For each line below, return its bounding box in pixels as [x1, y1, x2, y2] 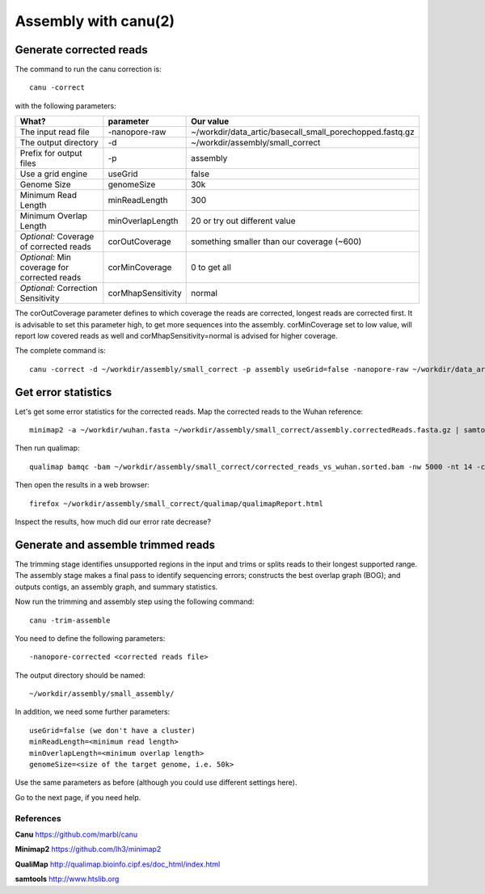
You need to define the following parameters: [15, 633, 166, 643]
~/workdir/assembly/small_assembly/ [29, 689, 175, 698]
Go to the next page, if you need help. [15, 792, 141, 802]
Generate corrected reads [15, 43, 149, 57]
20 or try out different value [190, 215, 296, 226]
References [15, 812, 61, 824]
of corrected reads [19, 241, 92, 252]
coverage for [19, 262, 69, 273]
